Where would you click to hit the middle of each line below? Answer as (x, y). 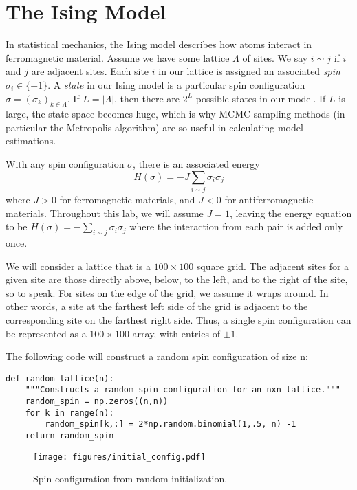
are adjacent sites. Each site (90, 71)
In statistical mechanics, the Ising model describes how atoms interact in (159, 44)
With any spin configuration (65, 164)
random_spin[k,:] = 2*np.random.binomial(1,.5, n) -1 (171, 424)
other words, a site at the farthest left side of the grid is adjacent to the (157, 306)
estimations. (31, 141)
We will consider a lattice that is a (78, 266)
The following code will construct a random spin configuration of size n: (157, 356)
